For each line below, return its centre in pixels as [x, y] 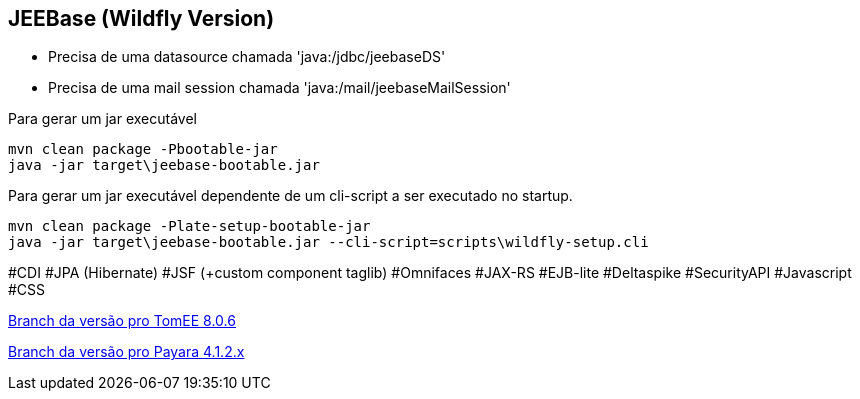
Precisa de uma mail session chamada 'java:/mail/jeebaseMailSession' [279, 88]
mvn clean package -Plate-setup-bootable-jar [189, 226]
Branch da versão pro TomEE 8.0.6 [122, 321]
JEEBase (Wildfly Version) [141, 18]
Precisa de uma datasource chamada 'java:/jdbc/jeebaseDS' [247, 57]
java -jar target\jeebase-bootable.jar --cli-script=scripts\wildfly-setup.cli [328, 242]
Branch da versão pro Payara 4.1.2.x [126, 352]
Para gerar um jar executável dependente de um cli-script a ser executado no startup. [290, 196]
